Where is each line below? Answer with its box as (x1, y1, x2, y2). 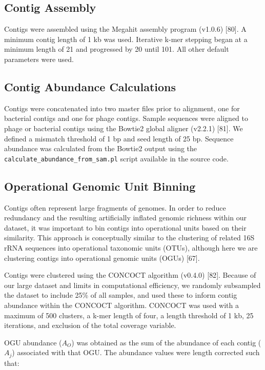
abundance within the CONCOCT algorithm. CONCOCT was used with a (4, 299, 239, 310)
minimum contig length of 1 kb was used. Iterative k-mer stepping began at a (4, 33, 248, 44)
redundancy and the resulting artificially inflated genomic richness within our (4, 212, 247, 223)
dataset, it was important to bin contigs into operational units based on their (4, 222, 247, 233)
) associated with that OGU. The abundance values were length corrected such (12, 347, 260, 358)
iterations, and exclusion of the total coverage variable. (4, 320, 176, 331)
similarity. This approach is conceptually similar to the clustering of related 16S (4, 232, 255, 243)
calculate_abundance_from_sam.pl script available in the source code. (4, 153, 229, 163)
